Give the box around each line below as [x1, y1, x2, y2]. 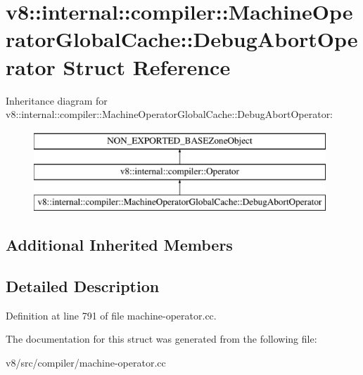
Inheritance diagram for [6, 93, 108, 107]
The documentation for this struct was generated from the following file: [6, 331, 317, 346]
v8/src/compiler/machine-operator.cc [6, 355, 166, 369]
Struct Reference [63, 52, 231, 81]
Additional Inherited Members [6, 234, 233, 256]
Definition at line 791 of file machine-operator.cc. [6, 308, 217, 322]
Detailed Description [6, 275, 160, 296]
